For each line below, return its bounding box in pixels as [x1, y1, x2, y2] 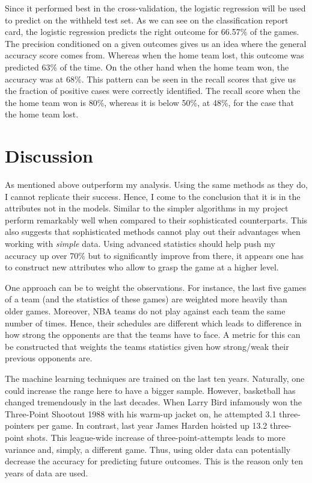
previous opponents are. [5, 352, 93, 364]
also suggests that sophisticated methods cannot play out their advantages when [5, 225, 301, 238]
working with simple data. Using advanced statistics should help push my [5, 237, 275, 250]
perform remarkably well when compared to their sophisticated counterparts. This [5, 213, 308, 226]
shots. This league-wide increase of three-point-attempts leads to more [26, 431, 286, 443]
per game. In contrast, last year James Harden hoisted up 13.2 [37, 419, 268, 432]
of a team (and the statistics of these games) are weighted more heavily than [5, 293, 287, 305]
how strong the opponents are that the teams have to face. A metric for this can [5, 328, 301, 341]
